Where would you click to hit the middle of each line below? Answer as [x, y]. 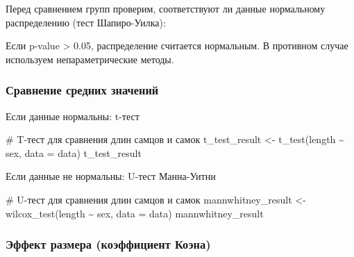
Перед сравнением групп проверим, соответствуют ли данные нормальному [166, 8]
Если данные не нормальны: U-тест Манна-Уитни [111, 176]
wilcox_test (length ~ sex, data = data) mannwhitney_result [135, 213]
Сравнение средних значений [82, 90]
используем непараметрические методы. [90, 59]
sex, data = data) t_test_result [74, 152]
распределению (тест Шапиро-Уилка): [86, 22]
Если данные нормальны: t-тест [73, 116]
